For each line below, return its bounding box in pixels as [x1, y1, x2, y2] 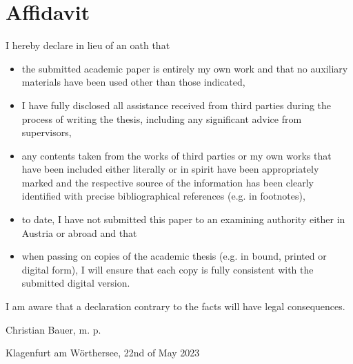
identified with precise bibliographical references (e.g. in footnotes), [21, 189, 305, 203]
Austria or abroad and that [21, 225, 137, 240]
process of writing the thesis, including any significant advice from [21, 111, 302, 126]
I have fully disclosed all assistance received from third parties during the [21, 97, 332, 112]
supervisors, [21, 125, 72, 140]
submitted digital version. [21, 276, 130, 290]
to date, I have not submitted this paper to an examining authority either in [21, 212, 345, 227]
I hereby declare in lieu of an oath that [6, 38, 170, 52]
